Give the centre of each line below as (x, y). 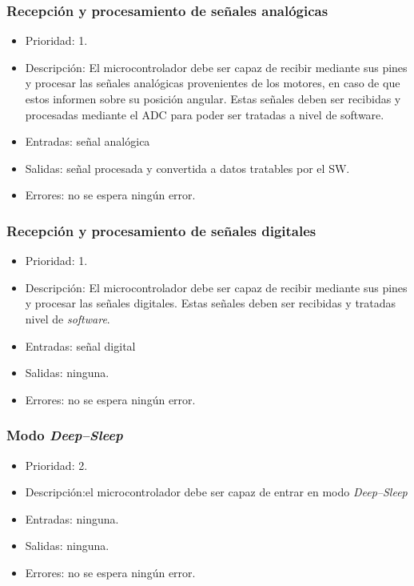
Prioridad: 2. (56, 465)
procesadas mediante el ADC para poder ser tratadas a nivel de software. (205, 114)
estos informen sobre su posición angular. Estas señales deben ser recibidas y (213, 98)
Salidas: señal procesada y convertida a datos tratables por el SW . (187, 168)
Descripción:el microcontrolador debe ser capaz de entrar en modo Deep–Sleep (216, 492)
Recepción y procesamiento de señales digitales (161, 230)
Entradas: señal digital (80, 345)
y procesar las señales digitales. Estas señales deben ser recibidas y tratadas (211, 303)
